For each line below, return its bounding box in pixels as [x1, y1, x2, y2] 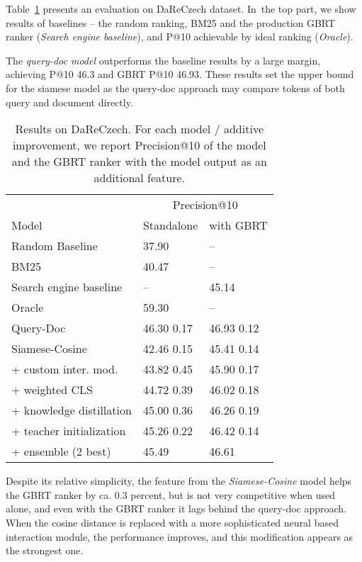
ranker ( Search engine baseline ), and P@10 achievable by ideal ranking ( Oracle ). [6, 29, 353, 44]
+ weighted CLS [11, 381, 93, 398]
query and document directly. [6, 94, 133, 109]
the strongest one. [6, 543, 84, 558]
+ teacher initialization [11, 422, 126, 439]
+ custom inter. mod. [11, 361, 118, 378]
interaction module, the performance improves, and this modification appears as [6, 529, 353, 544]
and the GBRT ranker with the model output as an [11, 153, 267, 170]
